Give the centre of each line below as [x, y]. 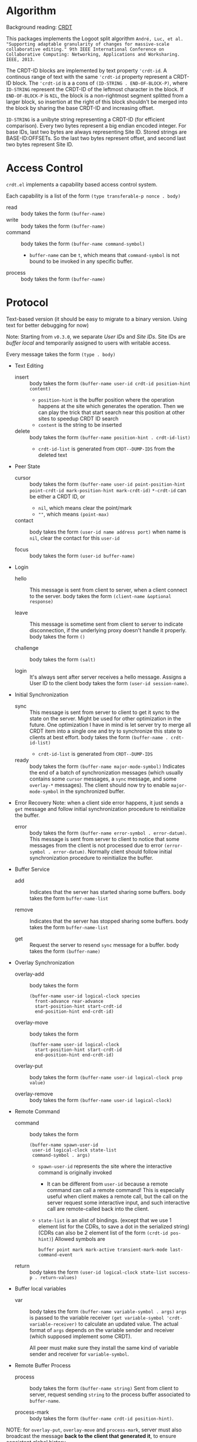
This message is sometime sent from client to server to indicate [106, 624]
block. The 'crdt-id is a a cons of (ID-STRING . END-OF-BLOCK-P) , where [100, 83]
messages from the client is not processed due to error [96, 845]
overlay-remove [34, 1094]
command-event [55, 1255]
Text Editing [29, 365]
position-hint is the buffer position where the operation [106, 400]
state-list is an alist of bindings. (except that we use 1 [105, 1220]
